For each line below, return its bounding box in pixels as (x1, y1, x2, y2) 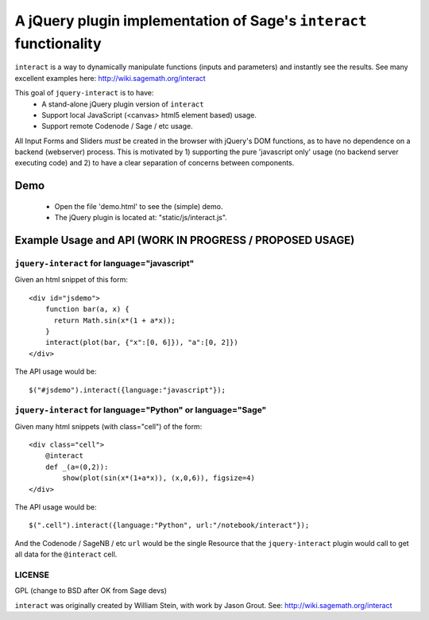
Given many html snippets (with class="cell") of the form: (14, 421, 203, 431)
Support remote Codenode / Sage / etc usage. (41, 122, 194, 131)
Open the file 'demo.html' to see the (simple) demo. (54, 201, 223, 211)
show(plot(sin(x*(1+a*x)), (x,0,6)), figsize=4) (62, 474, 256, 482)
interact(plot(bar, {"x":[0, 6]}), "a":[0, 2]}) (44, 338, 238, 347)
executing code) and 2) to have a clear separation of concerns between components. (14, 158, 295, 168)
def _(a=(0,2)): (44, 462, 109, 471)
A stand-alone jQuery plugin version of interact (41, 99, 204, 109)
